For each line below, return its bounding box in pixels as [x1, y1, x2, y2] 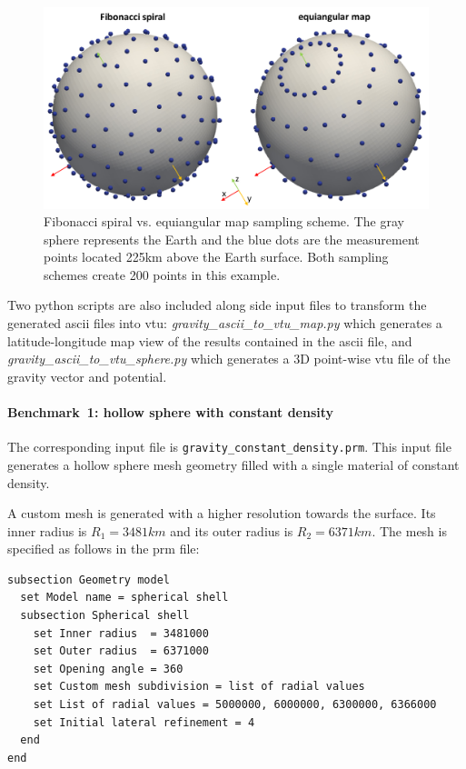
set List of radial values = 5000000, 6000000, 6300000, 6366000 [33, 698, 437, 712]
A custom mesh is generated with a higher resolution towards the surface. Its [7, 504, 436, 523]
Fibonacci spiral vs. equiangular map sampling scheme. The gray [44, 212, 404, 231]
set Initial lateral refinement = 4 [33, 715, 255, 729]
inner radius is [7, 521, 87, 540]
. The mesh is [372, 521, 447, 540]
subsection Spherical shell [20, 609, 190, 623]
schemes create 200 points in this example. [44, 265, 281, 284]
